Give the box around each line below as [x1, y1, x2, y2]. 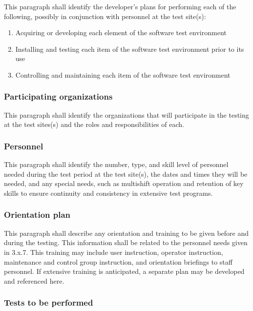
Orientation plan [4, 208, 71, 221]
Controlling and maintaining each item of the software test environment [15, 69, 231, 80]
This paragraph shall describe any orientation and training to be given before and [4, 228, 249, 238]
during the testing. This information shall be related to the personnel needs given [4, 237, 248, 248]
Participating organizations [4, 90, 113, 103]
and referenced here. [4, 275, 64, 286]
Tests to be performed [4, 296, 93, 309]
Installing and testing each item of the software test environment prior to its [15, 43, 244, 54]
